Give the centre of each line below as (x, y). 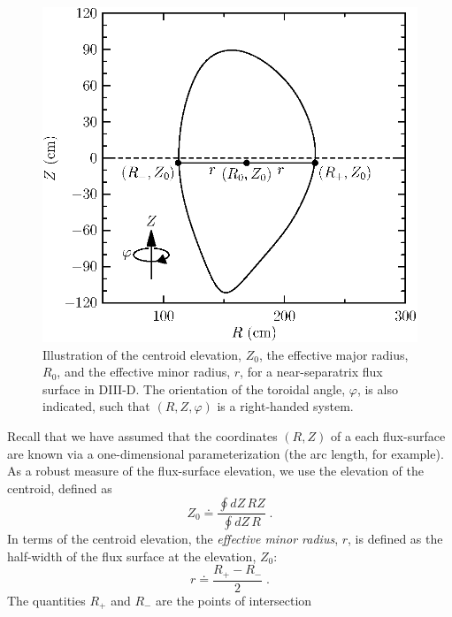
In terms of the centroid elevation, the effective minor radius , (173, 539)
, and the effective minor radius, (144, 372)
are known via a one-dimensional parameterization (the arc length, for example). (226, 453)
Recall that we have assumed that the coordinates (142, 435)
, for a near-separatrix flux (311, 372)
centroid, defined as (60, 488)
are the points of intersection (234, 600)
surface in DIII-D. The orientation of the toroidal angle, (194, 388)
